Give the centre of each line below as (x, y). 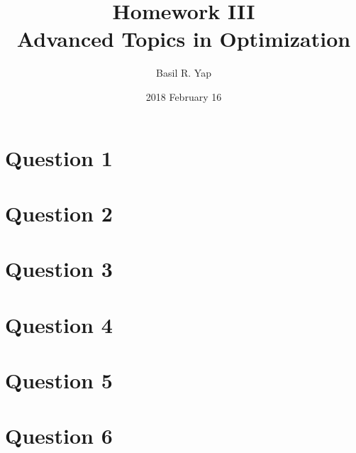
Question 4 (59, 324)
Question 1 (59, 157)
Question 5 (59, 380)
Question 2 (59, 213)
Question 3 (59, 269)
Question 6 (59, 436)
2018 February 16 (184, 96)
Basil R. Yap (184, 73)
